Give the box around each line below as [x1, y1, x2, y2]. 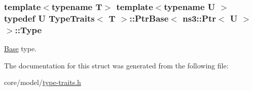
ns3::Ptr [183, 12, 216, 24]
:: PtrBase [129, 12, 169, 24]
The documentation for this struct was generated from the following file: [4, 60, 229, 70]
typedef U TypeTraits [4, 12, 95, 24]
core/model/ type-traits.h [4, 77, 81, 87]
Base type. [4, 43, 37, 54]
